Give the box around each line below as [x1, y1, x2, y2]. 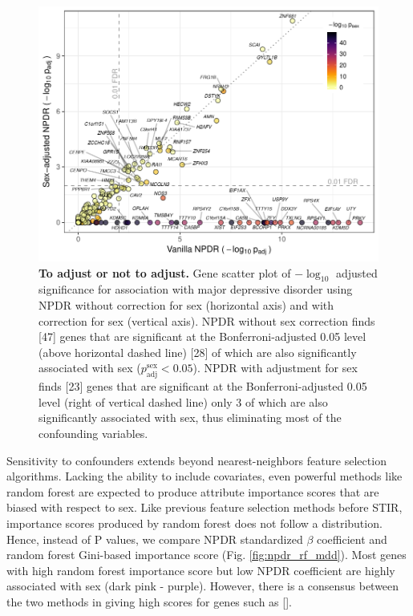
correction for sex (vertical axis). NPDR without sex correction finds [38, 312, 375, 329]
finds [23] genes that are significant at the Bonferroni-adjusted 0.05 [38, 378, 367, 395]
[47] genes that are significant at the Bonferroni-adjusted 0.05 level [38, 328, 366, 345]
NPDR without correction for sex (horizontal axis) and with [38, 296, 334, 313]
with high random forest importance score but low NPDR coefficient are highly [6, 561, 395, 578]
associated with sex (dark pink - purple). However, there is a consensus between [6, 577, 399, 594]
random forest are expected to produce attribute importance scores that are [6, 483, 379, 500]
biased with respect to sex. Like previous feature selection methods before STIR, [6, 499, 403, 516]
